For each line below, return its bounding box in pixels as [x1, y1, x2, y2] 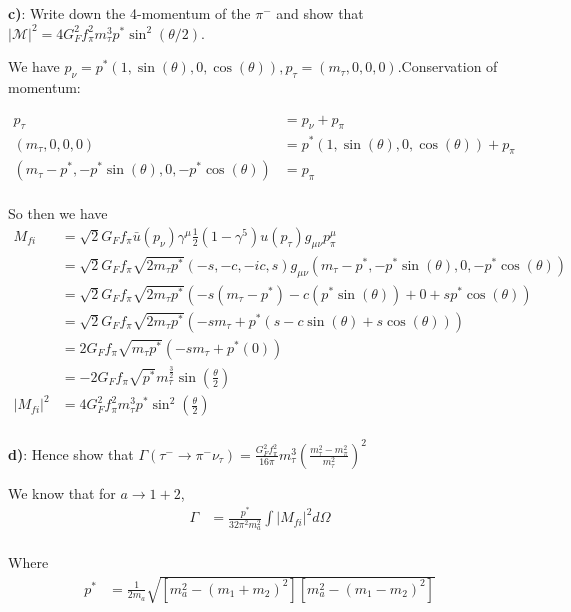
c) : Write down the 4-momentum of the [8, 3, 251, 23]
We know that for [8, 482, 116, 503]
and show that [276, 3, 364, 23]
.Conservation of [397, 56, 498, 77]
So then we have [8, 203, 108, 224]
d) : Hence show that [8, 443, 134, 464]
